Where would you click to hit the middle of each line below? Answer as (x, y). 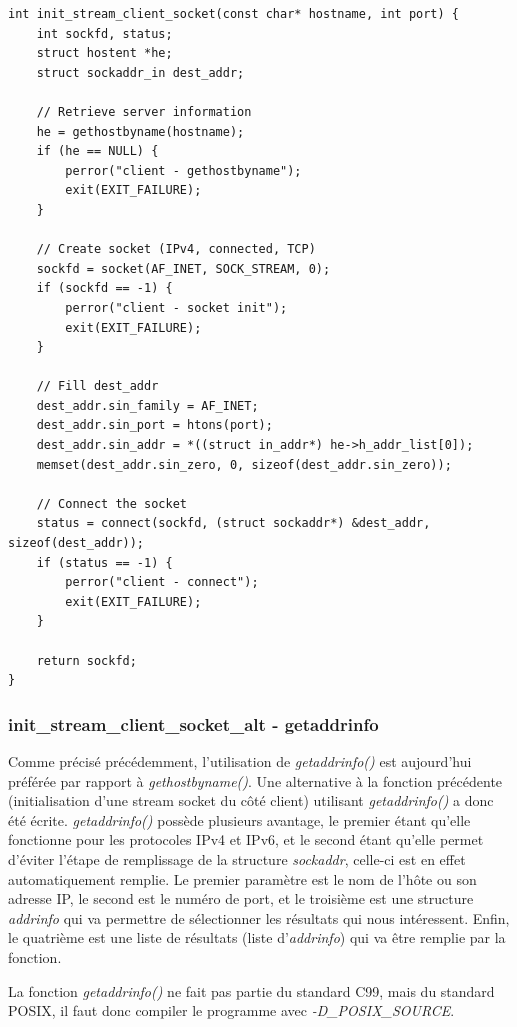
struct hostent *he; (104, 53)
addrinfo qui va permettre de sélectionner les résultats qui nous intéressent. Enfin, (259, 917)
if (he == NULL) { (97, 151)
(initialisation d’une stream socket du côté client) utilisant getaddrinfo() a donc (251, 800)
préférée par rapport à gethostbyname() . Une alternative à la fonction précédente (255, 780)
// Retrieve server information (144, 111)
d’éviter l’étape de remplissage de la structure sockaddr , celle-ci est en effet (237, 858)
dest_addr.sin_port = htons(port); (154, 425)
